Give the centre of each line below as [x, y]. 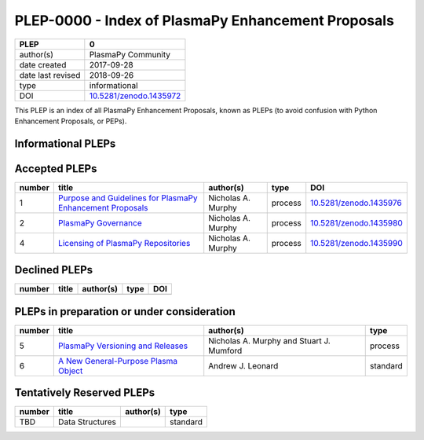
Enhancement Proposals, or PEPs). [71, 121]
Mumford [225, 350]
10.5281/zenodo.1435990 [357, 243]
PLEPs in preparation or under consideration [125, 312]
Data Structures [87, 422]
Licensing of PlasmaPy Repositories [124, 243]
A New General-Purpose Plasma [118, 361]
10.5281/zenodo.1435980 [357, 222]
